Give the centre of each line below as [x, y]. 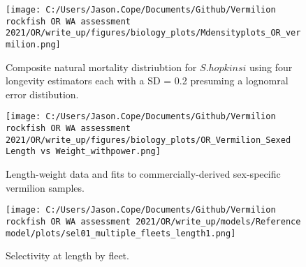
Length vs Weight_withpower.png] [83, 152]
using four [271, 67]
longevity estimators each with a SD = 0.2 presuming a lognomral [147, 81]
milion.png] [33, 44]
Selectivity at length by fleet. [67, 255]
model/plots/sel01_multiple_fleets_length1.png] [121, 233]
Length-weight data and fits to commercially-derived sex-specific [143, 174]
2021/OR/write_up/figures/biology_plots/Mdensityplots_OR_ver [153, 33]
